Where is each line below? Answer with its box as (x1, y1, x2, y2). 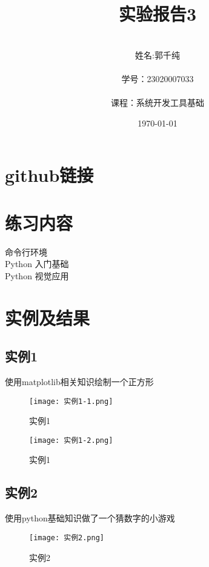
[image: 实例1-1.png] (29, 397, 113, 406)
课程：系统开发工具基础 (111, 96, 204, 109)
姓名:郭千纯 (135, 48, 180, 61)
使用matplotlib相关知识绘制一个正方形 (5, 375, 154, 388)
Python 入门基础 (5, 257, 69, 270)
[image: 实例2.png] (29, 533, 105, 542)
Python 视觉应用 (5, 269, 69, 282)
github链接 (5, 162, 94, 187)
